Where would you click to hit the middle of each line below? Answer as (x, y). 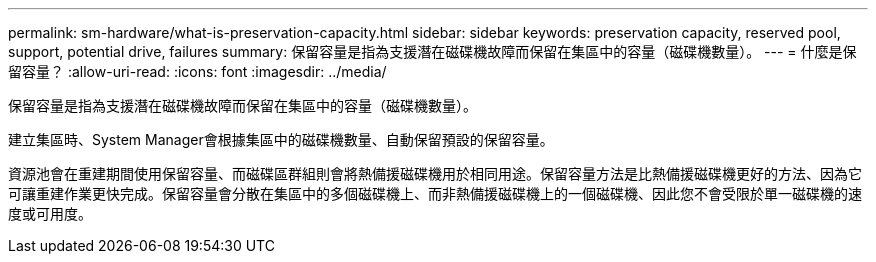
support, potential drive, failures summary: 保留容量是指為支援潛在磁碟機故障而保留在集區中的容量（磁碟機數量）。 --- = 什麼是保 (432, 51)
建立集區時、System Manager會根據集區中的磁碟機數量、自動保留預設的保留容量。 (281, 139)
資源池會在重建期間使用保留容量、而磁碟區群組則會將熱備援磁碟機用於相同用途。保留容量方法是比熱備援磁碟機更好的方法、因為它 (435, 173)
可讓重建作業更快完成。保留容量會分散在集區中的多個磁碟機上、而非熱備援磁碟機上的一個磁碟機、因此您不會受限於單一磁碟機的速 (435, 193)
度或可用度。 (50, 213)
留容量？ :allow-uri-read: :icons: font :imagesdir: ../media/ (197, 71)
